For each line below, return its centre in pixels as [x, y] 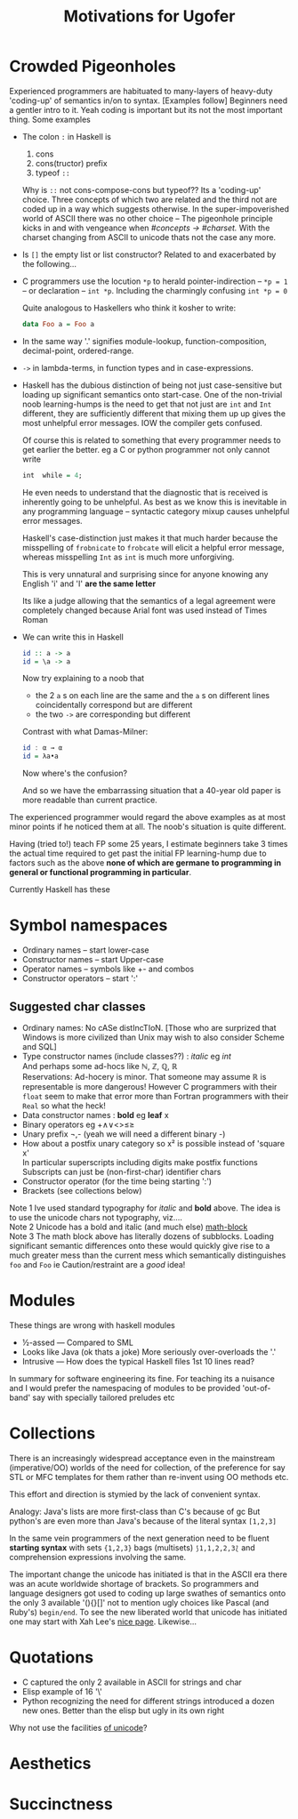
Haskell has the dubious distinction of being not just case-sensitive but [152, 385]
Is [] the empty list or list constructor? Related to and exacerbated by [149, 254]
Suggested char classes [78, 1006]
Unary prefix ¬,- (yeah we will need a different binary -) [124, 1134]
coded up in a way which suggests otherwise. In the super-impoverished [156, 209]
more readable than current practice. [89, 800]
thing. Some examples [50, 119]
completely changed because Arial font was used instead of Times [145, 610]
